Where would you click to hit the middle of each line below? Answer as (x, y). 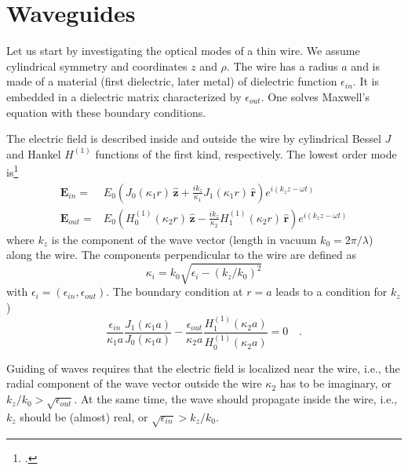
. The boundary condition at (175, 291)
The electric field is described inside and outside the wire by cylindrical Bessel (194, 138)
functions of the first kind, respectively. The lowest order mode (246, 153)
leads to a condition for (331, 291)
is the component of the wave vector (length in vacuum (184, 239)
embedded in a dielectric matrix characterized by (124, 96)
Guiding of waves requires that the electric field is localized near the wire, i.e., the (203, 368)
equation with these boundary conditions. (106, 112)
